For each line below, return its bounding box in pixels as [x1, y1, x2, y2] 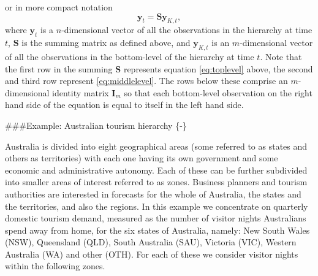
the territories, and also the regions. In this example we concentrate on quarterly [5, 199, 308, 212]
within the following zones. [5, 259, 105, 272]
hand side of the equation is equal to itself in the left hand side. [5, 98, 244, 111]
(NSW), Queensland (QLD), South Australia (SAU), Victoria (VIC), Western [5, 236, 297, 248]
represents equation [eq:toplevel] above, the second [123, 62, 313, 75]
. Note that [260, 50, 302, 63]
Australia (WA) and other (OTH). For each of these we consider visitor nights [5, 247, 298, 260]
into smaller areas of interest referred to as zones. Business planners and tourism [5, 175, 308, 188]
